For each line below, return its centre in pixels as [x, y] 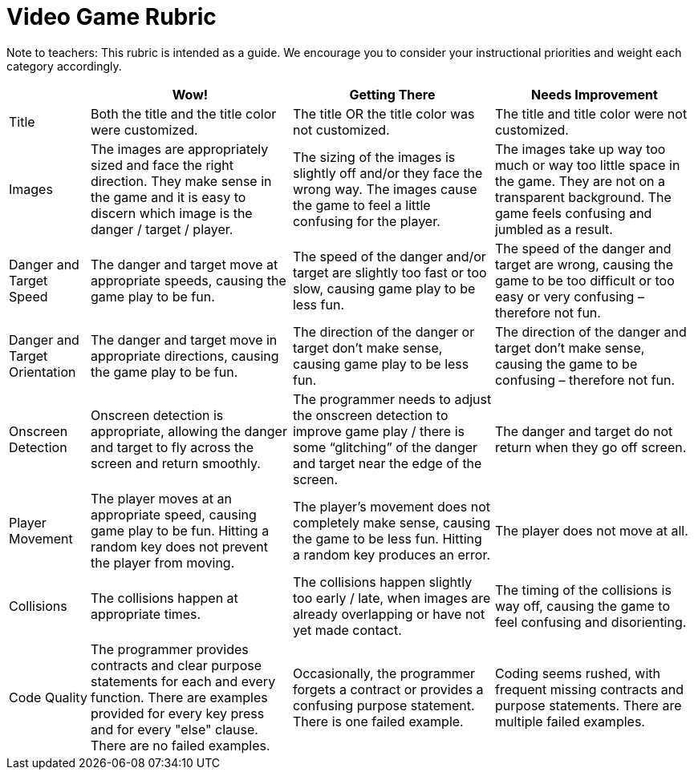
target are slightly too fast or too [390, 272]
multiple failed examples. [570, 721]
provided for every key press [177, 713]
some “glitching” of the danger [385, 447]
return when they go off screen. [591, 447]
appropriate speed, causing [173, 514]
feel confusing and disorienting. [591, 622]
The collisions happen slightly [382, 582]
